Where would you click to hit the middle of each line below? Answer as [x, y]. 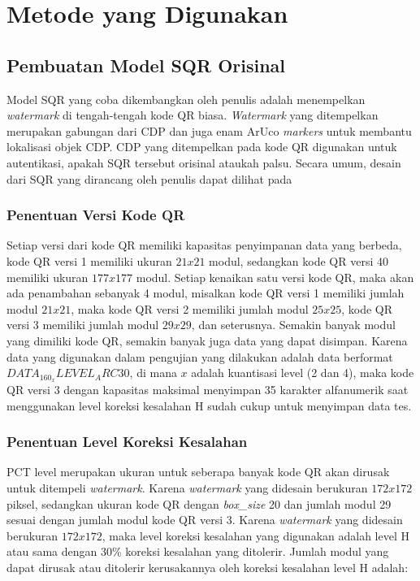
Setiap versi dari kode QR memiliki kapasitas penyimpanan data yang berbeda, [204, 245]
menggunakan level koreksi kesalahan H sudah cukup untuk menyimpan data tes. [209, 405]
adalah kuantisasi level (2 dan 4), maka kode [303, 373]
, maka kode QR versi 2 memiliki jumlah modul [190, 308]
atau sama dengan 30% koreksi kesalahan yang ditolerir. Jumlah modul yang [198, 551]
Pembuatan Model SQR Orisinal [146, 65]
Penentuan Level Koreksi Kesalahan [127, 442]
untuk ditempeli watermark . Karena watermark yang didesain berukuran [187, 487]
